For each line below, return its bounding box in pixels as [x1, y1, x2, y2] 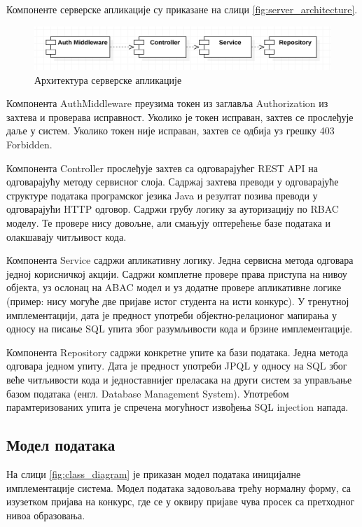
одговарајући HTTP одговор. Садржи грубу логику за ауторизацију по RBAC [6, 202, 339, 216]
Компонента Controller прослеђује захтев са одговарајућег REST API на [6, 160, 319, 175]
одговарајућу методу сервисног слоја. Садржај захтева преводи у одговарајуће [6, 174, 339, 189]
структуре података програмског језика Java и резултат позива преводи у [6, 188, 318, 202]
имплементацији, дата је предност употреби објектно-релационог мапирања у [6, 307, 337, 322]
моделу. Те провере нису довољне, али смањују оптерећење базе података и [6, 216, 330, 230]
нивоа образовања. [6, 507, 85, 522]
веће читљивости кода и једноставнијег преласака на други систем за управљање [6, 372, 352, 386]
